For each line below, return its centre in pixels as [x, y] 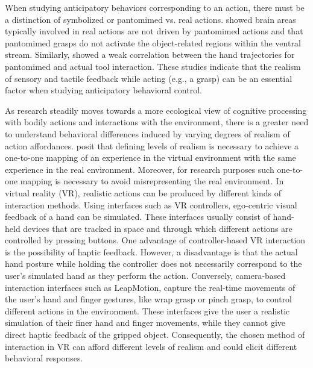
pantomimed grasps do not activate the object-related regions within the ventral [153, 42]
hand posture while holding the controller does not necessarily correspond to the [153, 264]
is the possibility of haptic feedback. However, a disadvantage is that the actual [151, 251]
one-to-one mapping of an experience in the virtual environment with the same [150, 157]
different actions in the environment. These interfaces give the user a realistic [147, 310]
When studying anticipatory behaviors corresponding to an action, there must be [155, 7]
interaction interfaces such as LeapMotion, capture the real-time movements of [150, 287]
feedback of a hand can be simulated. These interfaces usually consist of [138, 217]
